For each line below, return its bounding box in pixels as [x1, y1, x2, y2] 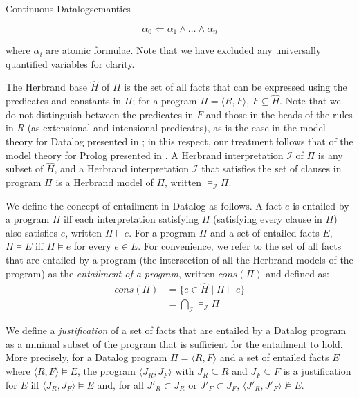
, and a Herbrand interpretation [54, 161, 190, 176]
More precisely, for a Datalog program [6, 350, 167, 364]
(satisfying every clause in [213, 212, 322, 226]
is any [317, 147, 343, 162]
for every [73, 239, 111, 253]
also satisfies [6, 225, 57, 239]
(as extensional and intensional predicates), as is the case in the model [27, 120, 326, 135]
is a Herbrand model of [55, 175, 154, 190]
